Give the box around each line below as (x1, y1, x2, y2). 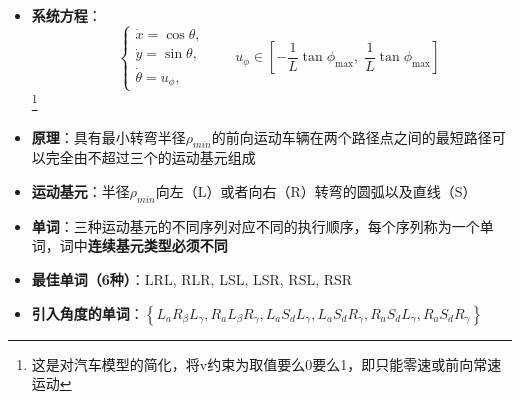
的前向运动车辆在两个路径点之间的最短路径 (211, 126, 492, 147)
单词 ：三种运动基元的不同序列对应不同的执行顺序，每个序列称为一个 (31, 215, 480, 236)
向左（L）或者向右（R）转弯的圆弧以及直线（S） (155, 180, 477, 201)
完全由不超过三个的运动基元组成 (45, 147, 256, 168)
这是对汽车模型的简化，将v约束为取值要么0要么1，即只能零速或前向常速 (31, 353, 502, 374)
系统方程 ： (31, 5, 102, 25)
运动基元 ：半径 (31, 180, 130, 201)
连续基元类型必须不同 (87, 235, 228, 256)
